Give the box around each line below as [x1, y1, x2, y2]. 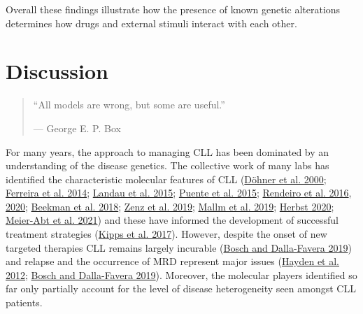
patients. [6, 295, 43, 310]
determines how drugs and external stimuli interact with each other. [6, 15, 297, 30]
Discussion [6, 57, 108, 85]
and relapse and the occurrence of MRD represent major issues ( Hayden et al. [6, 254, 339, 269]
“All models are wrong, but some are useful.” [33, 97, 225, 112]
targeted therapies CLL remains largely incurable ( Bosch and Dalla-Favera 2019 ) [6, 240, 352, 255]
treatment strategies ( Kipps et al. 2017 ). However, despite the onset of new [6, 227, 327, 241]
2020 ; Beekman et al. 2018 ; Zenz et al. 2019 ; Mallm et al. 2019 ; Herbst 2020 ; [6, 199, 334, 213]
